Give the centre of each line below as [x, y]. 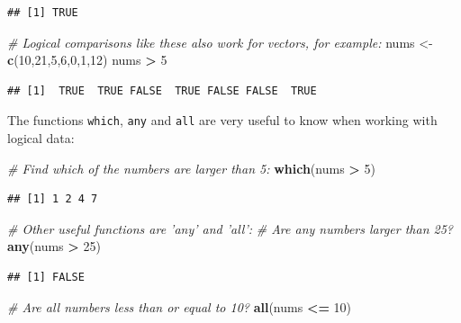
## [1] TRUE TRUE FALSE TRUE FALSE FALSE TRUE [162, 90]
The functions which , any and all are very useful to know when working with [222, 120]
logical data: [41, 138]
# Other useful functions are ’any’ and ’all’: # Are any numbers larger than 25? [230, 228]
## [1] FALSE [46, 277]
